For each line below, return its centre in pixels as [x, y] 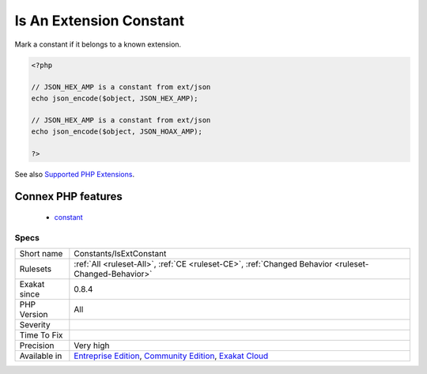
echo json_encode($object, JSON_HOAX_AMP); [117, 131]
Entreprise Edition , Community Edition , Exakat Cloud [171, 356]
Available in [41, 356]
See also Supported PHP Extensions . [74, 174]
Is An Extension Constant [100, 21]
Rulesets [35, 269]
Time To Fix [41, 335]
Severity [35, 325]
